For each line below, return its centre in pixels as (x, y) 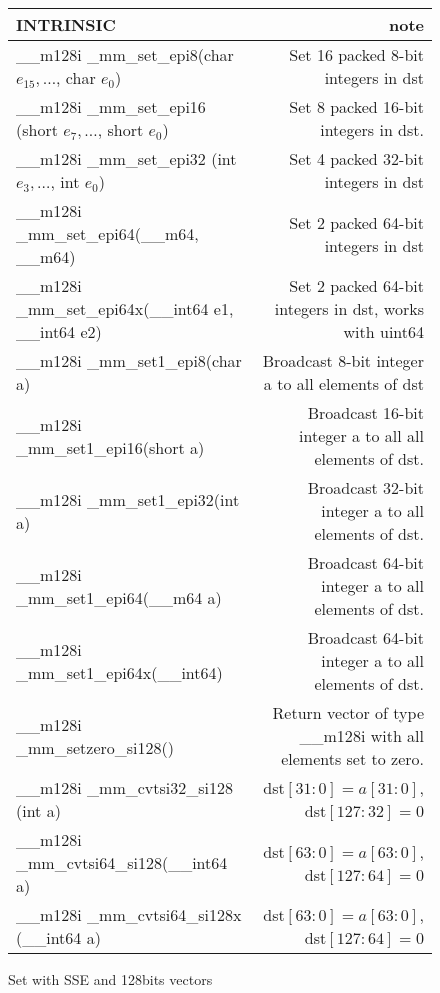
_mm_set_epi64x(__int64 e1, (125, 308)
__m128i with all (361, 735)
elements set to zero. (352, 758)
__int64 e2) (59, 331)
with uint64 (383, 331)
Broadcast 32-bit (365, 487)
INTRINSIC (66, 24)
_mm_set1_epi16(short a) (110, 447)
